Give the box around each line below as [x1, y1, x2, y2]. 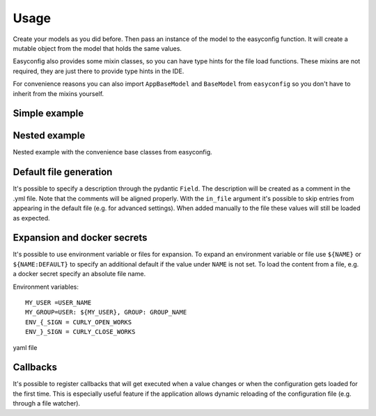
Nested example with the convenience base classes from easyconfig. [13, 148, 212, 157]
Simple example [13, 108, 84, 120]
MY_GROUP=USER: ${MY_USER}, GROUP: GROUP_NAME [25, 308, 187, 317]
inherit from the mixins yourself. [13, 89, 104, 97]
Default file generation [13, 166, 113, 178]
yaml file [13, 343, 38, 351]
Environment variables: [13, 282, 79, 291]
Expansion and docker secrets [13, 232, 148, 243]
